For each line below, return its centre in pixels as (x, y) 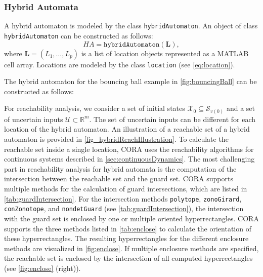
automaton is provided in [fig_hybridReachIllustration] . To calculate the (116, 139)
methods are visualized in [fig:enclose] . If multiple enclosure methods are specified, (131, 248)
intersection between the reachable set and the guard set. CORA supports (119, 179)
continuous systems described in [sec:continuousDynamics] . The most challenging (129, 159)
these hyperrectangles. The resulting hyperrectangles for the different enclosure (126, 238)
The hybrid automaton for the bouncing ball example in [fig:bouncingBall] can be (130, 81)
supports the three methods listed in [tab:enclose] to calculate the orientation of (128, 228)
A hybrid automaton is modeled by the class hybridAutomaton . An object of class (131, 26)
